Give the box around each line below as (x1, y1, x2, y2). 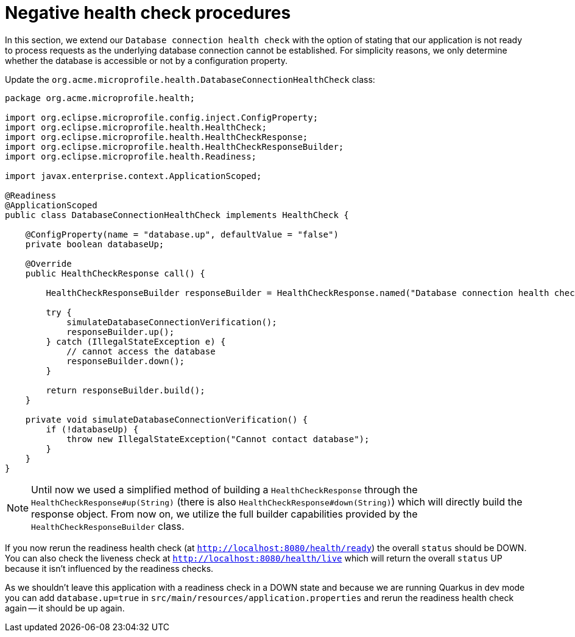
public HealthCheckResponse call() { (25, 268, 205, 278)
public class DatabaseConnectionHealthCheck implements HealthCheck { (5, 209, 349, 220)
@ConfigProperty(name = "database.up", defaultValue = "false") (25, 229, 339, 239)
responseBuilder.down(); (66, 356, 185, 366)
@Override (25, 258, 72, 269)
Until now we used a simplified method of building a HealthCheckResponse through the (31, 483, 418, 496)
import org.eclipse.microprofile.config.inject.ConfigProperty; (5, 112, 319, 122)
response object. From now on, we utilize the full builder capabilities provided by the (31, 507, 418, 520)
